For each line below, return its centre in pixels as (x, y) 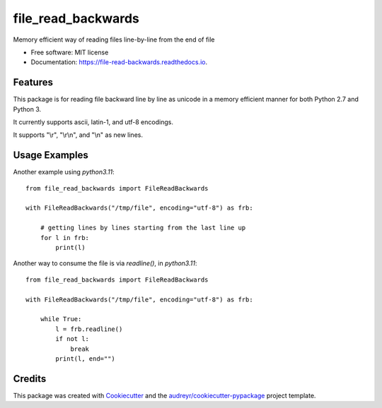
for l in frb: (65, 238)
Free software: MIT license (70, 52)
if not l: (73, 339)
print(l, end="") (86, 359)
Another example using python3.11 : (64, 172)
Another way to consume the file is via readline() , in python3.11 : (105, 263)
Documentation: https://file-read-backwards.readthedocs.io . (119, 62)
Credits (30, 379)
